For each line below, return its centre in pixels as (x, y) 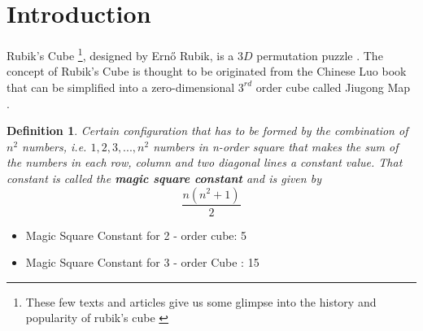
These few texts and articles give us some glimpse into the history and (201, 301)
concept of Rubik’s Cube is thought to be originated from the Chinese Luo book (207, 71)
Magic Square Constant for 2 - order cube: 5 (136, 235)
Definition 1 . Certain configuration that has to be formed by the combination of (207, 131)
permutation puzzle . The (320, 55)
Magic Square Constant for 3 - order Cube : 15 (142, 262)
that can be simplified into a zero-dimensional (121, 87)
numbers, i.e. (55, 146)
